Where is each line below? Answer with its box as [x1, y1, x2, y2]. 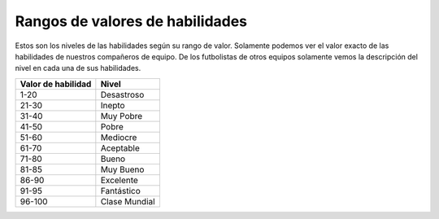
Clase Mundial [100, 195, 155, 207]
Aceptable [100, 142, 140, 154]
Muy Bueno [100, 164, 145, 175]
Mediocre [100, 131, 137, 142]
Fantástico [100, 185, 141, 196]
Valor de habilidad [20, 78, 92, 90]
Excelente [100, 174, 138, 186]
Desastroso [100, 89, 145, 100]
